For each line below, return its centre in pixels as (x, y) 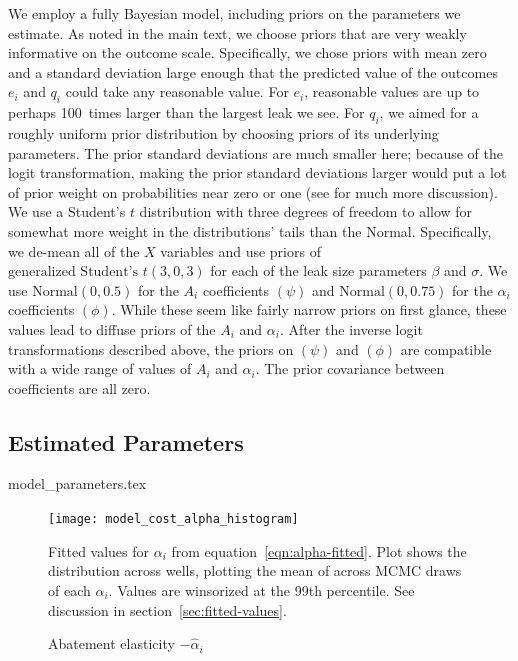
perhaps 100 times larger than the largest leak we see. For (186, 112)
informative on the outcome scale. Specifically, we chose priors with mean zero (247, 52)
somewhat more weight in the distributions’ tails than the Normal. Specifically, (250, 230)
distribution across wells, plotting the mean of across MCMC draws (255, 570)
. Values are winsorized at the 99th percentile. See (261, 589)
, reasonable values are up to (392, 91)
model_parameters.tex (77, 483)
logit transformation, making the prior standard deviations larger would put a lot (257, 172)
